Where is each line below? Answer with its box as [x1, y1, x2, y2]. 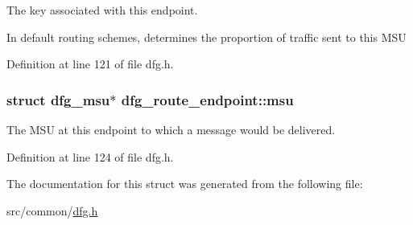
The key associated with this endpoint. [6, 2, 198, 18]
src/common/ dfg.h [6, 202, 98, 219]
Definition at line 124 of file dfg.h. [6, 148, 174, 165]
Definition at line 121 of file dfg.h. [6, 55, 174, 72]
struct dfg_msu [6, 89, 110, 109]
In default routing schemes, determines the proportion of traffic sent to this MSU [6, 28, 407, 45]
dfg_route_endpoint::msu [121, 89, 294, 109]
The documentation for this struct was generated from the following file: [6, 175, 363, 192]
